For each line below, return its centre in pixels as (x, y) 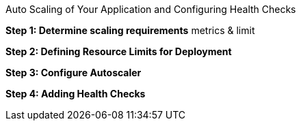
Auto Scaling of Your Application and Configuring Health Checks (151, 9)
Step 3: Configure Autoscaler (74, 73)
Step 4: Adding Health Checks (76, 94)
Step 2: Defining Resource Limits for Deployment (119, 51)
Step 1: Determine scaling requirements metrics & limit (130, 30)
